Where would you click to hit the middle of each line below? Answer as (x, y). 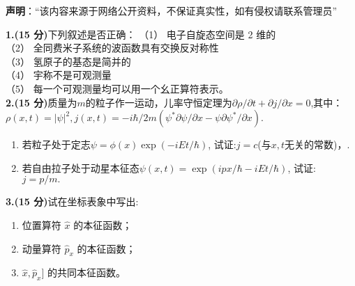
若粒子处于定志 (56, 144)
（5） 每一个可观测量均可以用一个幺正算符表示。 (117, 88)
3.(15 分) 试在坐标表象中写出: (72, 201)
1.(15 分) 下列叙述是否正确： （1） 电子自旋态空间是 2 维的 (141, 34)
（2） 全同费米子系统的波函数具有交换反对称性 (112, 48)
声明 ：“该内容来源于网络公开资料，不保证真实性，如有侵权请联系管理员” (172, 10)
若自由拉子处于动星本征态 (81, 167)
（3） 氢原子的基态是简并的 (68, 61)
